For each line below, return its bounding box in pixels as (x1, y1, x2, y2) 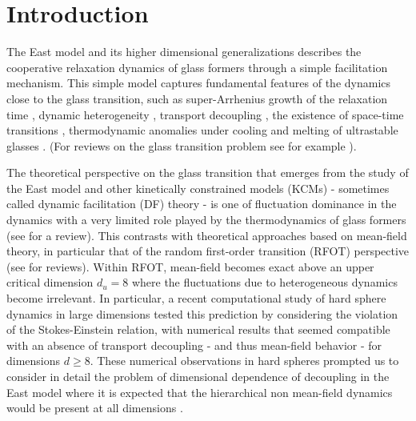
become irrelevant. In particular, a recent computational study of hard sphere (6, 290, 386, 307)
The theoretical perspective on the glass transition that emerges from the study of (6, 164, 409, 181)
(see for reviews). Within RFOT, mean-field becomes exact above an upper (6, 258, 374, 275)
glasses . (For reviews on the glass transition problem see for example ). (6, 137, 357, 154)
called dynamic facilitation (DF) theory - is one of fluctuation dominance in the (6, 195, 397, 212)
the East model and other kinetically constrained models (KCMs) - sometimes (6, 179, 390, 196)
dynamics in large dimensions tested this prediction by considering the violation (6, 305, 398, 322)
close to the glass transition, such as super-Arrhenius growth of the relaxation (6, 90, 388, 106)
